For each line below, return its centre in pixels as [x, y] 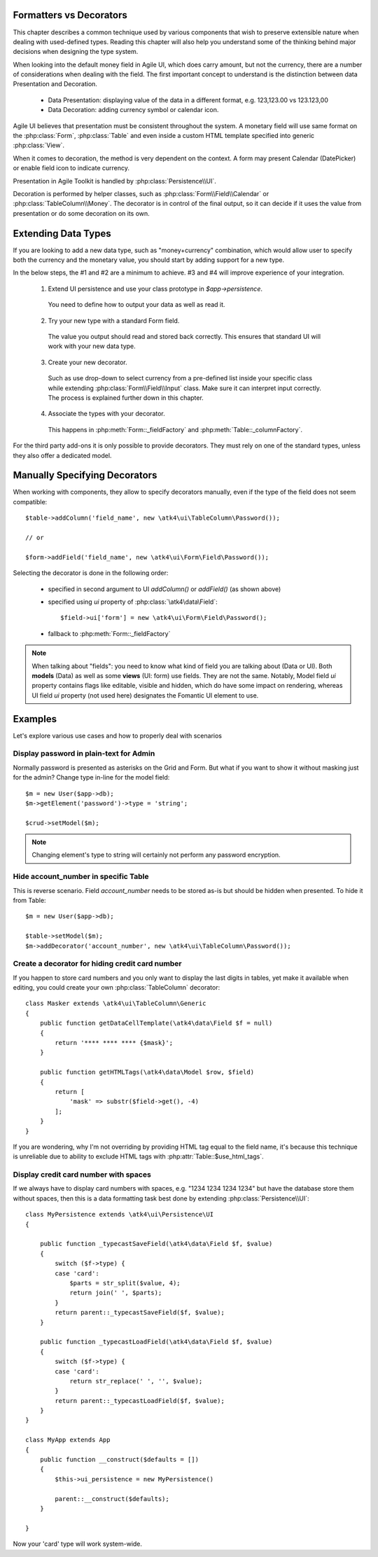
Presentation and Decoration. [55, 84]
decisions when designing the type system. [76, 52]
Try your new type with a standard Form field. [114, 320]
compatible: [30, 501]
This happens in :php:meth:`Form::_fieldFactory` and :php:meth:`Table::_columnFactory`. [175, 429]
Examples [35, 719]
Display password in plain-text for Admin [84, 754]
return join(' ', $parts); [116, 1293]
